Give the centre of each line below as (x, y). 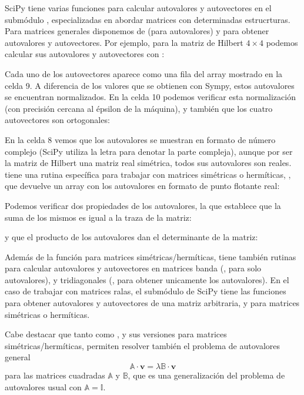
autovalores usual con (43, 386)
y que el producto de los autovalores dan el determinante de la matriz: (131, 237)
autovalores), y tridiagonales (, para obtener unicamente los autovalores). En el (147, 279)
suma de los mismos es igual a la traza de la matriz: (98, 217)
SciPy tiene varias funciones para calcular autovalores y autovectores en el (138, 8)
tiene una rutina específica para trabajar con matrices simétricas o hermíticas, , (148, 174)
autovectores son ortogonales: (57, 120)
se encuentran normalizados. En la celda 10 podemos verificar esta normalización (150, 97)
